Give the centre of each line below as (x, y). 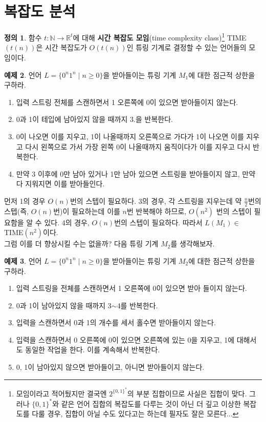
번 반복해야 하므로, (157, 211)
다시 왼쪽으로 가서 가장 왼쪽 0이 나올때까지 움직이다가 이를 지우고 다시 (138, 146)
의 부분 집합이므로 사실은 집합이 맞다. (187, 393)
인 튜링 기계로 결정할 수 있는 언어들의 (186, 47)
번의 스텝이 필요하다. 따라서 (158, 222)
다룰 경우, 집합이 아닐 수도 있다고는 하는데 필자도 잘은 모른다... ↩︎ (135, 414)
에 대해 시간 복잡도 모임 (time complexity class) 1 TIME (160, 37)
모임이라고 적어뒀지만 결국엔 (61, 393)
